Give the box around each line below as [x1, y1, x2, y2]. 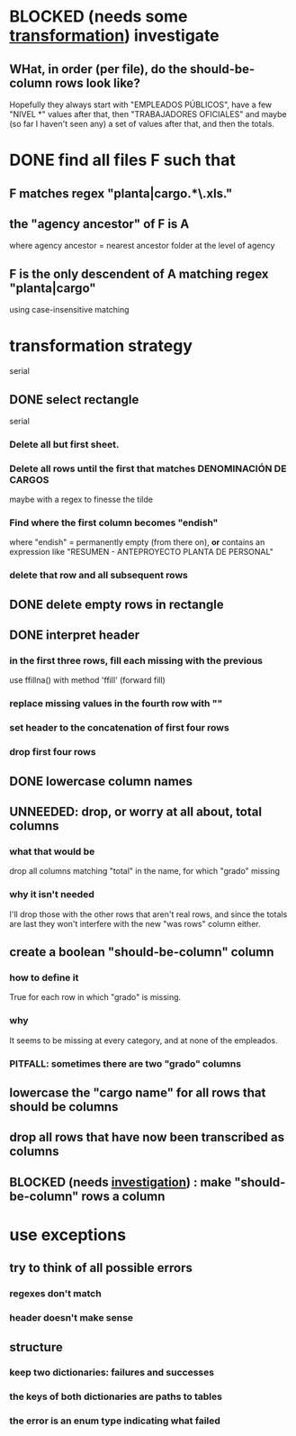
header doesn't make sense [9, 1312, 133, 1324]
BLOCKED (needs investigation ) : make [9, 1174, 232, 1190]
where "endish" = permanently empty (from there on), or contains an [9, 537, 265, 548]
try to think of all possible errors [9, 1260, 193, 1276]
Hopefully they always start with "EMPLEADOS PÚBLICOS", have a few [9, 99, 273, 110]
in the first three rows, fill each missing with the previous [9, 655, 264, 668]
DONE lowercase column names [9, 773, 193, 789]
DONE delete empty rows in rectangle [9, 596, 225, 612]
